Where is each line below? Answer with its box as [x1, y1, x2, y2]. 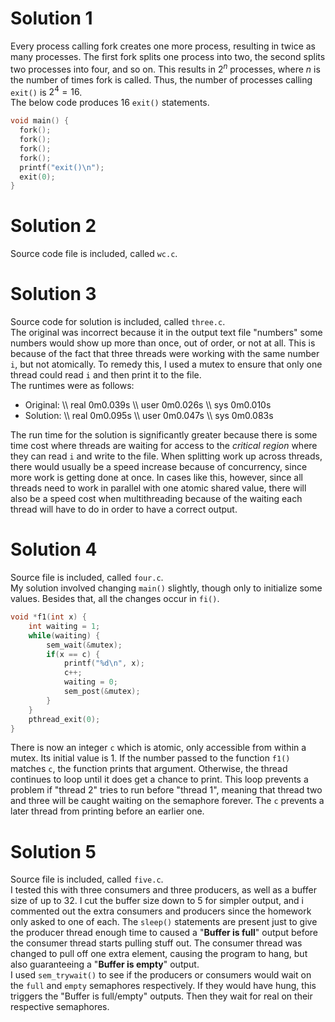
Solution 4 [10, 538, 98, 561]
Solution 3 [10, 283, 97, 306]
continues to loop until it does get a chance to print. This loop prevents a [10, 773, 309, 786]
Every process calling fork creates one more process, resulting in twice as [10, 40, 317, 52]
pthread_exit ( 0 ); [28, 714, 101, 724]
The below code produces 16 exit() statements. [10, 97, 210, 109]
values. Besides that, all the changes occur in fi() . [10, 593, 220, 605]
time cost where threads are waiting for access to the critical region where [10, 440, 318, 452]
